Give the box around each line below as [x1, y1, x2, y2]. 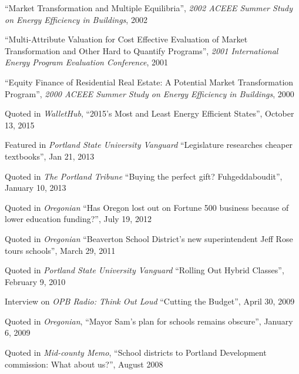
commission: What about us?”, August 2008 [5, 358, 163, 370]
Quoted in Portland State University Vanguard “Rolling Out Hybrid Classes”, [5, 264, 284, 276]
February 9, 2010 [5, 275, 66, 287]
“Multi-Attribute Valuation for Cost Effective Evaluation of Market [5, 33, 248, 45]
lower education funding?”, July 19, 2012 [5, 213, 152, 225]
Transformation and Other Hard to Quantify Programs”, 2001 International [5, 44, 278, 57]
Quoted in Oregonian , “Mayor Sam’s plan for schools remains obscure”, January [5, 315, 293, 327]
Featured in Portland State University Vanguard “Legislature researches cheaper [5, 138, 293, 151]
